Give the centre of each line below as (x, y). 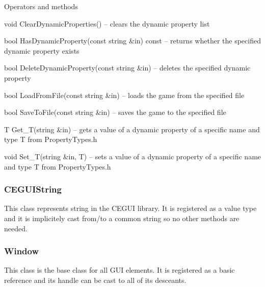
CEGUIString (33, 189)
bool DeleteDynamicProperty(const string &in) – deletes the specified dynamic (127, 68)
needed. (16, 228)
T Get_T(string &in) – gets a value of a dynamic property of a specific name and (132, 129)
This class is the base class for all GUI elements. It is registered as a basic (120, 270)
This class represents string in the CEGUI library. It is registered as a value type (130, 208)
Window (22, 251)
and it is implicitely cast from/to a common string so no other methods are (122, 218)
